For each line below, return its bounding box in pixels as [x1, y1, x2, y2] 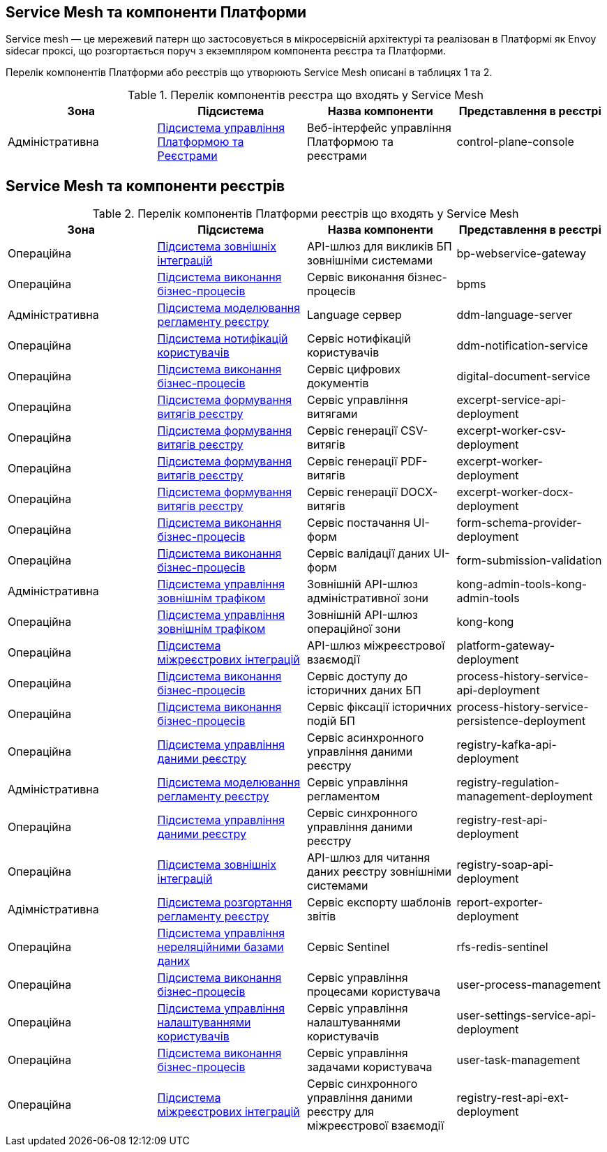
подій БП [307, 714, 355, 728]
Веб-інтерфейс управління [307, 121, 451, 135]
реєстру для [307, 1105, 374, 1119]
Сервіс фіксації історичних [307, 700, 452, 715]
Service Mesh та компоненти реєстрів [6, 177, 285, 195]
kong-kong [456, 615, 514, 629]
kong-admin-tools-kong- [456, 577, 587, 592]
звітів [307, 909, 336, 924]
